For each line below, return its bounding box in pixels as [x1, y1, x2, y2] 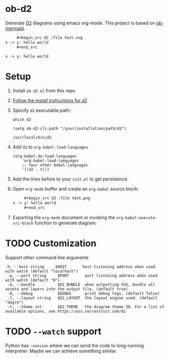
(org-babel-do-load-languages [12, 154, 77, 159]
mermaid [5, 25, 24, 31]
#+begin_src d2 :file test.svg [16, 35, 83, 40]
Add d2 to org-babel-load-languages [12, 144, 89, 150]
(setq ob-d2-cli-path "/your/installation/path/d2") [12, 126, 127, 131]
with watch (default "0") [5, 278, 60, 283]
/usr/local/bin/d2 [12, 135, 52, 140]
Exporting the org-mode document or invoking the [12, 215, 115, 220]
